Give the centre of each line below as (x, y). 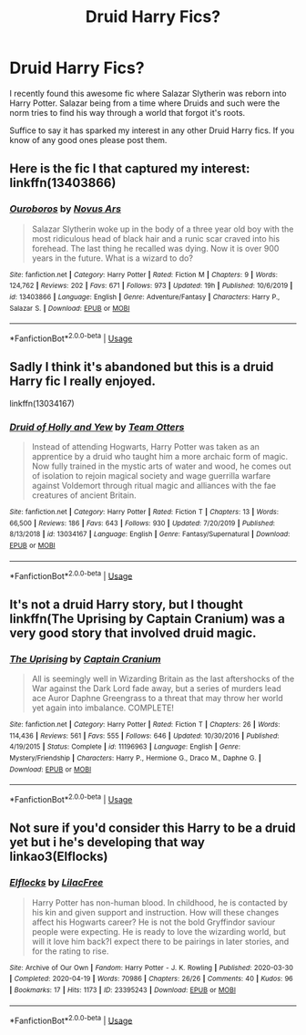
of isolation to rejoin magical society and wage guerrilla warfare (151, 476)
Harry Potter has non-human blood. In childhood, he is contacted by (160, 902)
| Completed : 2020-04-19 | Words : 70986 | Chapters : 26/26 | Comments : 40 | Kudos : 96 (151, 979)
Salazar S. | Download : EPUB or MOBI (70, 308)
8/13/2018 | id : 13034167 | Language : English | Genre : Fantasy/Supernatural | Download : (150, 534)
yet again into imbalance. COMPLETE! (103, 708)
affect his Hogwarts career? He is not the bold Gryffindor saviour (153, 922)
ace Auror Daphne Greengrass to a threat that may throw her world (158, 698)
